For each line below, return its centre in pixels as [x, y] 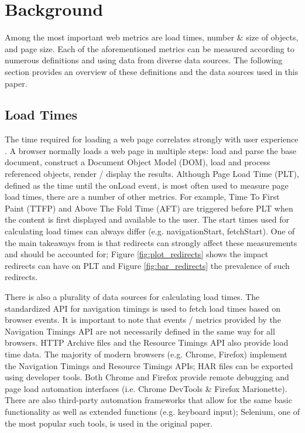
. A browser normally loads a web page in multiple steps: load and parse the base [150, 150]
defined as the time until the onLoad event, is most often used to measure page [147, 185]
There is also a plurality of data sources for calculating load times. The [132, 297]
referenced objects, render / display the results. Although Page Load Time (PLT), [152, 174]
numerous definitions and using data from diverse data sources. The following [144, 60]
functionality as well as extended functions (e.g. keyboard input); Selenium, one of [152, 411]
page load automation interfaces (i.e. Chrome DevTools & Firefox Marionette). [146, 388]
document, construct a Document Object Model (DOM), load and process [138, 162]
